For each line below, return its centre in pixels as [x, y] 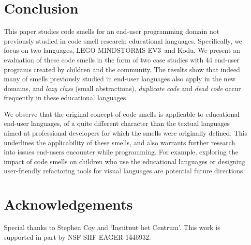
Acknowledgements [68, 204]
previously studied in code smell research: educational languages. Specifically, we [123, 40]
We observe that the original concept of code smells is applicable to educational [122, 114]
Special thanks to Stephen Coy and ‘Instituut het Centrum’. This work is [112, 227]
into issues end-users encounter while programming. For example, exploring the [121, 152]
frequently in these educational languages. [66, 98]
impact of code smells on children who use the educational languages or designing [125, 161]
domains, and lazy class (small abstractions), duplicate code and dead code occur [123, 88]
